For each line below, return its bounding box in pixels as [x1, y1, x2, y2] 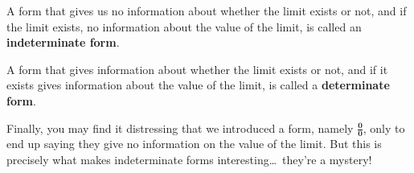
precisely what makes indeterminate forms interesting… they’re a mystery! [6, 150, 372, 167]
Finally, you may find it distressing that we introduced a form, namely [6, 119, 354, 136]
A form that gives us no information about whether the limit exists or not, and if [6, 2, 407, 19]
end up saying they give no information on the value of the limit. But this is [6, 135, 382, 152]
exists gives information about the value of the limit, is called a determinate [6, 76, 390, 93]
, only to [363, 119, 405, 136]
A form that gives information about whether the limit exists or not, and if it [6, 60, 388, 77]
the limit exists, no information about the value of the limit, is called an [6, 18, 362, 35]
